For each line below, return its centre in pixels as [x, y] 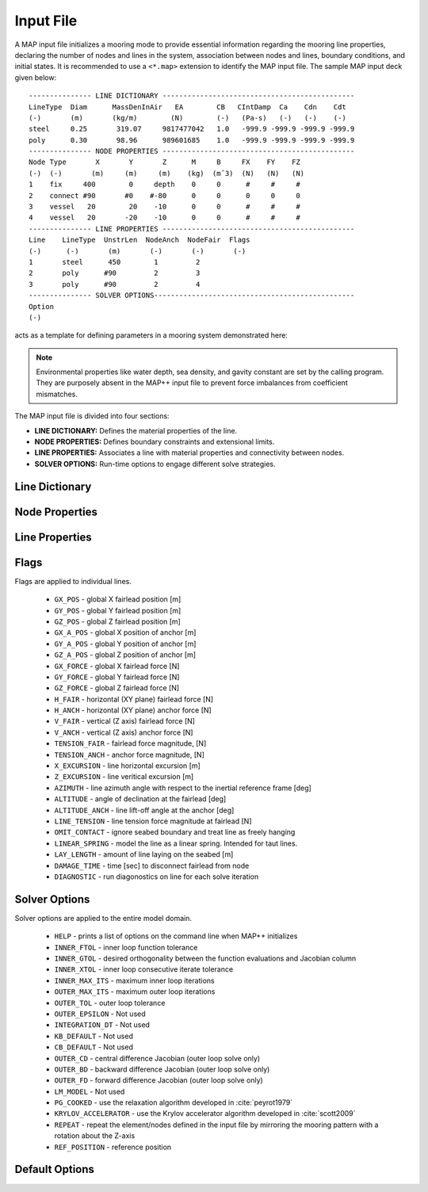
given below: [36, 77]
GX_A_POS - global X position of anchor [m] [125, 632]
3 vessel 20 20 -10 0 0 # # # [164, 207]
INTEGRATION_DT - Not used [102, 1025]
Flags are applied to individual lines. [73, 581]
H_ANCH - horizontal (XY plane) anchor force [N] [133, 710]
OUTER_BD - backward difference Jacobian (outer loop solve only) [162, 1069]
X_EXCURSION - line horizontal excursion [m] [128, 766]
